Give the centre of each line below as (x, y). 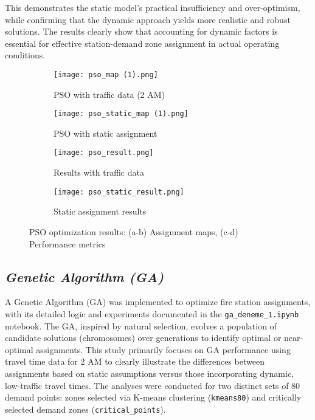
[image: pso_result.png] (104, 153)
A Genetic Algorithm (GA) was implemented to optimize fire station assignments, (158, 302)
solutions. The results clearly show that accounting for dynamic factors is (141, 31)
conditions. (25, 55)
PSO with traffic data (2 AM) (109, 94)
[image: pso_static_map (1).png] (121, 114)
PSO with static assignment (106, 133)
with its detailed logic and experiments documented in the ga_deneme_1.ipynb (152, 313)
